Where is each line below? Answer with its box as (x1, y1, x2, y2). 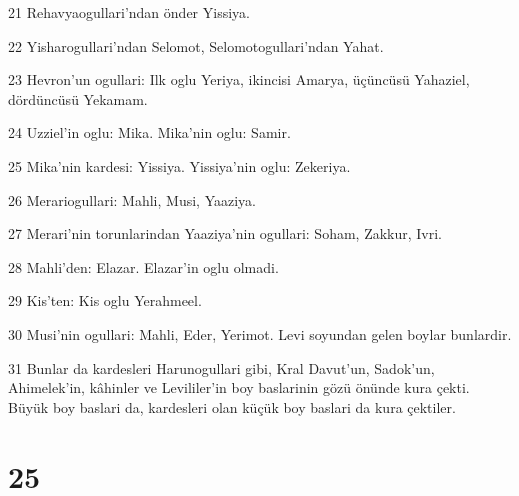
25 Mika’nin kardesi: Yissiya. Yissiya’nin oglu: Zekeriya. (8, 155, 351, 176)
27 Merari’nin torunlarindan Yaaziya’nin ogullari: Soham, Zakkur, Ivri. (8, 223, 443, 244)
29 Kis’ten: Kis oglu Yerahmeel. (8, 290, 202, 311)
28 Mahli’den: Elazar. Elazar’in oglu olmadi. (8, 256, 279, 277)
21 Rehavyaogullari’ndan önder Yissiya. (8, 2, 250, 22)
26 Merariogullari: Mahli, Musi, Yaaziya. (8, 189, 256, 210)
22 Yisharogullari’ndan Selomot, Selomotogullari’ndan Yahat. (8, 35, 384, 56)
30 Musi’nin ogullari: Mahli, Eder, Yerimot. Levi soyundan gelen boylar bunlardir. (8, 323, 512, 344)
